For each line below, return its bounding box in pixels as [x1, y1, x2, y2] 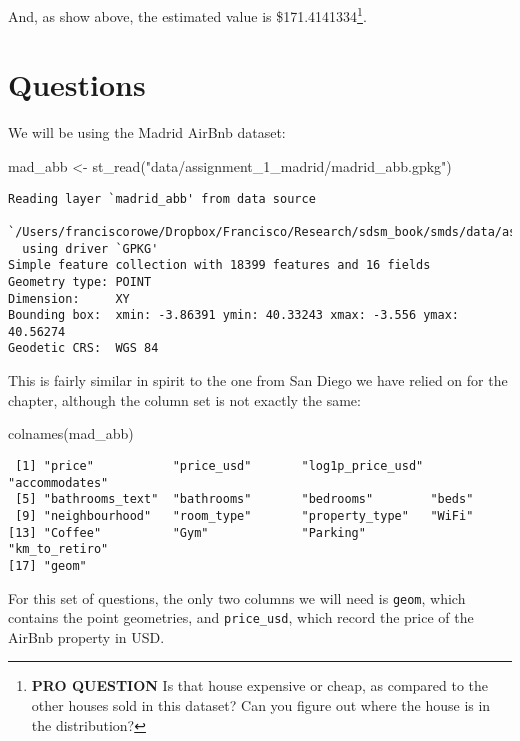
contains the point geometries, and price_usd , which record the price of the [8, 607, 474, 628]
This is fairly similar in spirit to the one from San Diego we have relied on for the [8, 370, 508, 391]
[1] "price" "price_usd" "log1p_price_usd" [15, 458, 424, 473]
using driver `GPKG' [22, 241, 159, 256]
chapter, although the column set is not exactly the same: [8, 389, 361, 410]
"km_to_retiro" [8, 542, 109, 557]
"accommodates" [8, 475, 109, 490]
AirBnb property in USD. [8, 626, 165, 647]
